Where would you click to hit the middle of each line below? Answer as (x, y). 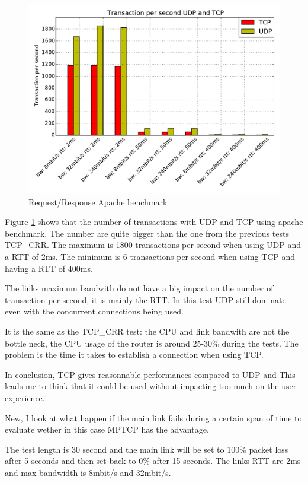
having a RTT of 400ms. (49, 268)
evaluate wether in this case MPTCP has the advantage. (107, 429)
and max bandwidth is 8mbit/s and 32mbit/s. (88, 472)
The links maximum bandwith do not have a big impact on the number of (139, 288)
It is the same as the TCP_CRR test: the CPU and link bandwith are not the (147, 331)
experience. (25, 397)
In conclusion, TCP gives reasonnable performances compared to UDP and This (150, 374)
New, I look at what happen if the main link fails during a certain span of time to (153, 417)
